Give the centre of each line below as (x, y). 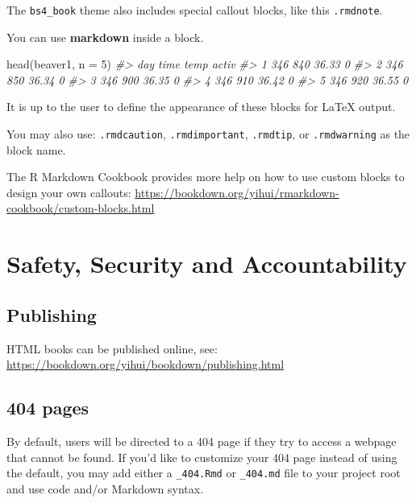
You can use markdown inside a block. (105, 37)
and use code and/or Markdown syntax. (105, 488)
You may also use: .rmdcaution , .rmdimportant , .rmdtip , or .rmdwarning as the (208, 134)
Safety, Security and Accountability (207, 264)
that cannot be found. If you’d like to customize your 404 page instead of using (202, 457)
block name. (36, 149)
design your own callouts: (69, 192)
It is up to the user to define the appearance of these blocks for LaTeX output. (201, 107)
